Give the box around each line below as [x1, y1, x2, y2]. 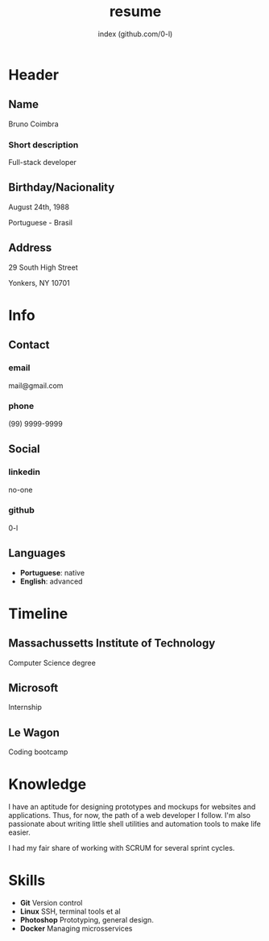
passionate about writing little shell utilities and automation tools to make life [8, 819, 262, 829]
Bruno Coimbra [8, 119, 59, 129]
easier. [8, 828, 31, 837]
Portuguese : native [19, 567, 85, 577]
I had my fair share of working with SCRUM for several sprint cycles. [8, 844, 235, 853]
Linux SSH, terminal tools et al [19, 906, 121, 916]
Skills [8, 872, 46, 889]
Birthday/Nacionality [8, 180, 115, 195]
